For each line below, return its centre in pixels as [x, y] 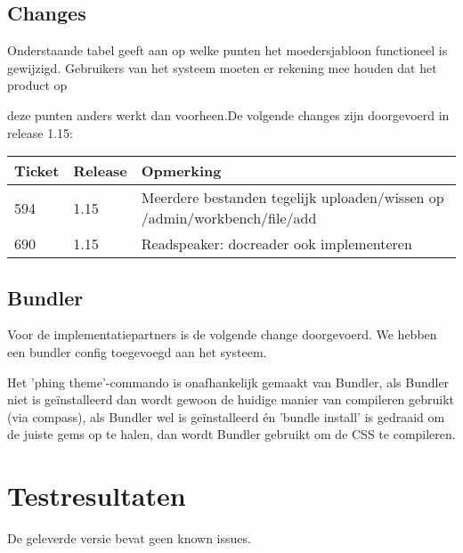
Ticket [37, 171]
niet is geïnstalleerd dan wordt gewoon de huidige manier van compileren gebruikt [231, 399]
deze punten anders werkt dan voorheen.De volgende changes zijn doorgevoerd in [228, 114]
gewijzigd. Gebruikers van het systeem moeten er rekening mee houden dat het [222, 67]
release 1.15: [40, 132]
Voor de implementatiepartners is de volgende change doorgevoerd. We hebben [222, 334]
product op [37, 85]
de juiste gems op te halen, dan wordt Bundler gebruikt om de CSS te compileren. [231, 434]
